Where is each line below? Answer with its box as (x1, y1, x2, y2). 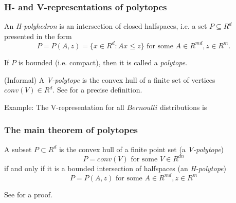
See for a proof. (4, 189, 52, 199)
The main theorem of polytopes (4, 123, 138, 136)
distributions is (160, 101, 207, 112)
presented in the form (4, 30, 72, 41)
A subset (4, 143, 32, 154)
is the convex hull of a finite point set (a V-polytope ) (59, 143, 224, 154)
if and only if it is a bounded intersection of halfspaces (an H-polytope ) (4, 162, 226, 173)
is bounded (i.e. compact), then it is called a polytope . (18, 57, 188, 67)
